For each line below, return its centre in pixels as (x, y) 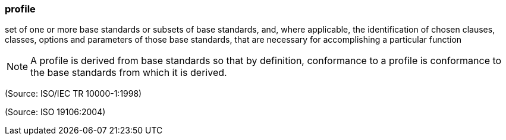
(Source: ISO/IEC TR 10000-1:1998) (73, 94)
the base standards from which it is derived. (129, 73)
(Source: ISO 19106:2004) (55, 112)
